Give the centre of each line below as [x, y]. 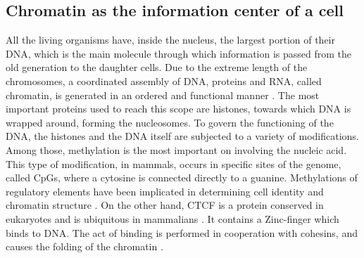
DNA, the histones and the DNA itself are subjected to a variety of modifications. [182, 136]
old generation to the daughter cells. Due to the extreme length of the [157, 67]
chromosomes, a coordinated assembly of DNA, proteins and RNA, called [164, 80]
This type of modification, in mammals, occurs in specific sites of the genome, [174, 163]
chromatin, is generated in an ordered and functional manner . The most [163, 95]
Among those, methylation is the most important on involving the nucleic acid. [176, 149]
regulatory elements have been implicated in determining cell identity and [165, 191]
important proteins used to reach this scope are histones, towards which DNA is [178, 109]
